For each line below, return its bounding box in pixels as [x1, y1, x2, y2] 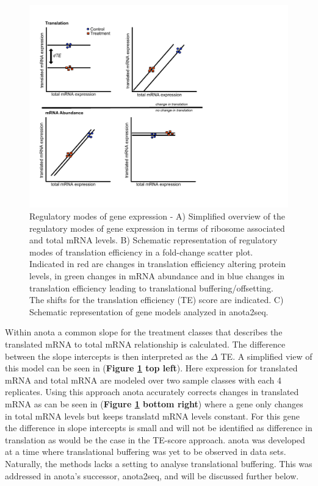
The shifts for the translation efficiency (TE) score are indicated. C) [29, 293, 284, 306]
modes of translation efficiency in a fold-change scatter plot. [29, 245, 253, 258]
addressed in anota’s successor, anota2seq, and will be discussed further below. [5, 469, 299, 482]
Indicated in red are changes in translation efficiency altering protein [29, 257, 286, 270]
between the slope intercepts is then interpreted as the [5, 349, 208, 362]
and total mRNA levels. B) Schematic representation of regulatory [29, 234, 278, 246]
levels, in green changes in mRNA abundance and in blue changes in [29, 270, 285, 282]
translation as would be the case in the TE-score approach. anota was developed [5, 433, 305, 446]
